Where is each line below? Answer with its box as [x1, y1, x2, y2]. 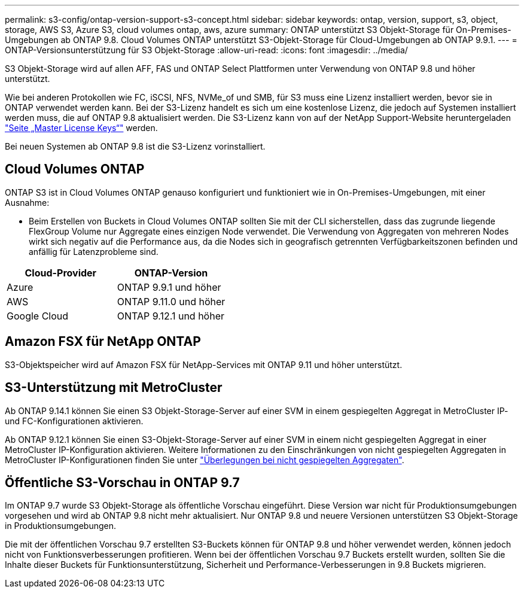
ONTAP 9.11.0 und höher [117, 295, 226, 308]
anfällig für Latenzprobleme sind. [29, 246, 159, 257]
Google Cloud [7, 309, 69, 322]
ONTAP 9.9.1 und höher [117, 281, 221, 293]
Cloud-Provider [25, 266, 97, 279]
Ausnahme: [5, 197, 50, 208]
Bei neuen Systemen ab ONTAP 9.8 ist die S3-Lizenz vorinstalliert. [5, 141, 266, 151]
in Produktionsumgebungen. [5, 521, 116, 531]
